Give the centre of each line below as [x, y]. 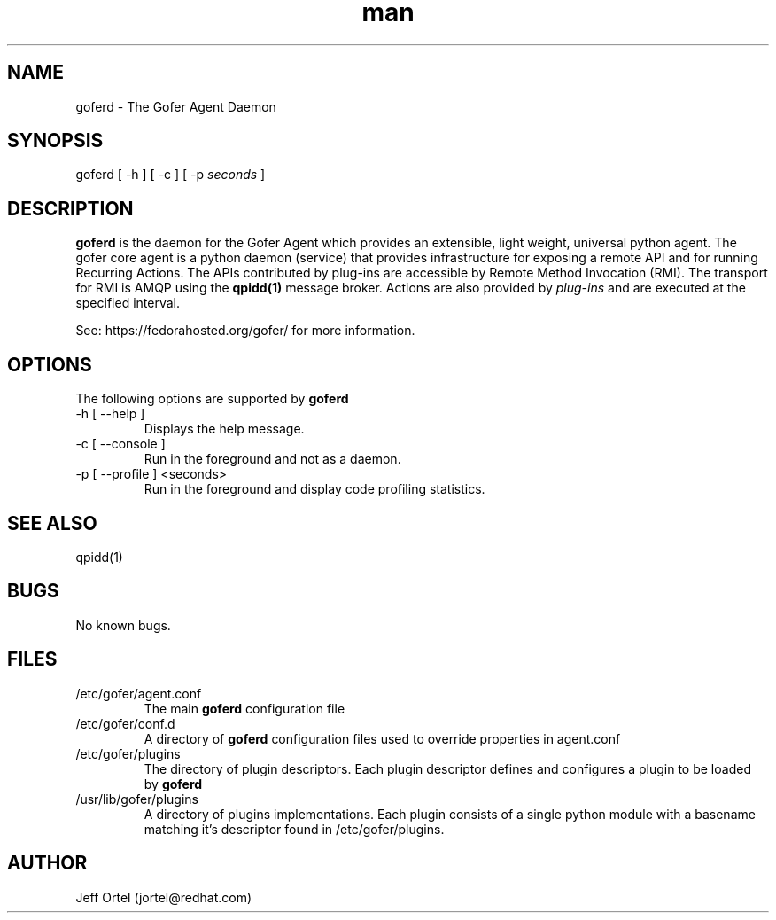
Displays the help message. [224, 429]
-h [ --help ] [110, 414]
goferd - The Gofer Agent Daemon [176, 106]
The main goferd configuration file [244, 708]
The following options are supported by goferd [212, 399]
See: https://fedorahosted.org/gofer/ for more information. [245, 331]
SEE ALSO [52, 523]
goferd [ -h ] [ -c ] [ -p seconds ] [171, 175]
